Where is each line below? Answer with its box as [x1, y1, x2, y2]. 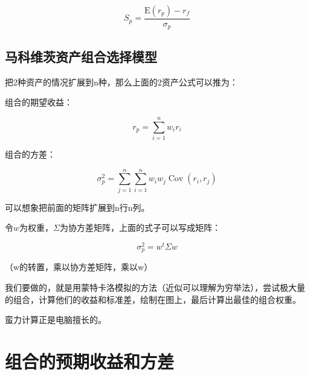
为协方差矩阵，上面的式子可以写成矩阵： [59, 221, 221, 234]
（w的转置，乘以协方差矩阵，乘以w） [5, 261, 153, 273]
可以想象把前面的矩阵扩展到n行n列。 [5, 201, 150, 213]
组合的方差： [5, 148, 56, 160]
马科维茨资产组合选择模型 [5, 47, 157, 65]
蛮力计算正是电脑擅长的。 [5, 313, 106, 326]
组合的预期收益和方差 [5, 349, 175, 373]
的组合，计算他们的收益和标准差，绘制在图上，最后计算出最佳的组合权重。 [5, 293, 301, 305]
